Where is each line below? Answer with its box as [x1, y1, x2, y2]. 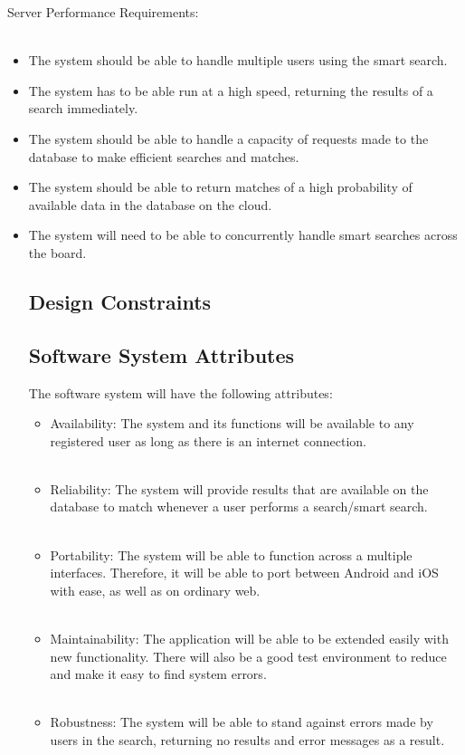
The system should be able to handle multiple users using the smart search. [28, 51, 448, 70]
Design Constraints [28, 287, 212, 315]
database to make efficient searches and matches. [28, 147, 299, 166]
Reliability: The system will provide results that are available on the [50, 479, 429, 498]
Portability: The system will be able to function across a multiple [50, 545, 413, 564]
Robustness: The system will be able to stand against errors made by [50, 712, 433, 731]
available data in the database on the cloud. [28, 195, 272, 214]
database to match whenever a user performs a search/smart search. [50, 497, 428, 516]
